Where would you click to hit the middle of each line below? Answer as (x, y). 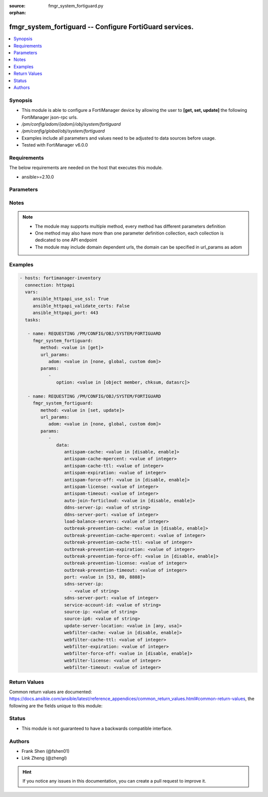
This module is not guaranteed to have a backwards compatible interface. (97, 728)
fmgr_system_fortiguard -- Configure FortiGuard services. (101, 27)
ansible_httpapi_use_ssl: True (71, 299)
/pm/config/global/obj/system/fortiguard (63, 131)
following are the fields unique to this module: (56, 706)
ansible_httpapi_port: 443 (66, 313)
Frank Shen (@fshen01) (45, 751)
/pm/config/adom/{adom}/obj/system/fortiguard (71, 124)
